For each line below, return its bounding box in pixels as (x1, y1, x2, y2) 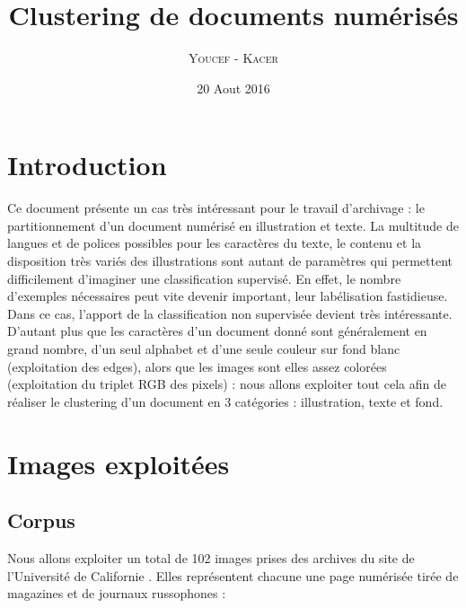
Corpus (7, 507, 75, 534)
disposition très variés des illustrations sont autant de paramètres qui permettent (7, 251, 453, 270)
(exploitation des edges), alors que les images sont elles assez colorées (7, 357, 387, 375)
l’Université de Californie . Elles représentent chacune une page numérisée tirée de (7, 566, 459, 585)
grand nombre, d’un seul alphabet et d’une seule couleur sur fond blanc (7, 339, 400, 357)
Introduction (7, 146, 167, 183)
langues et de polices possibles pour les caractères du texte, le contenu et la (7, 234, 422, 252)
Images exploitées (7, 445, 230, 481)
